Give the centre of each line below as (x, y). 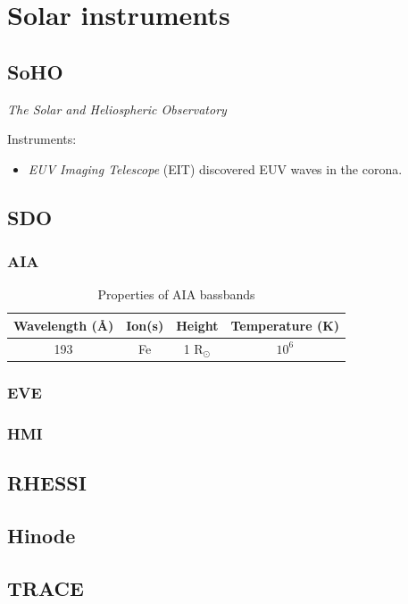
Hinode (42, 535)
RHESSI (47, 482)
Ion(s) (145, 325)
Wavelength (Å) (64, 325)
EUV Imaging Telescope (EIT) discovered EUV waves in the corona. (215, 168)
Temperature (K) (285, 325)
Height (197, 325)
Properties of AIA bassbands (176, 294)
